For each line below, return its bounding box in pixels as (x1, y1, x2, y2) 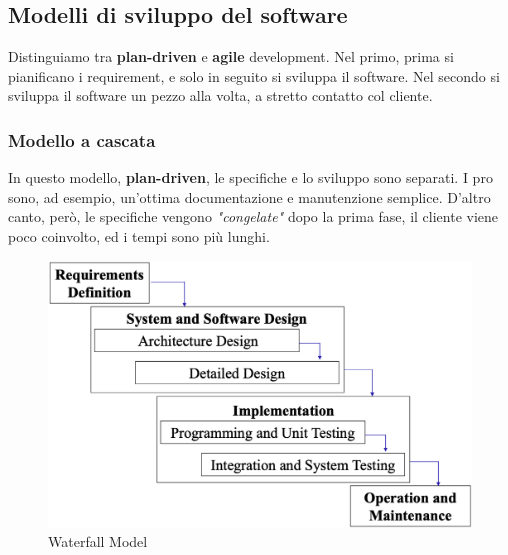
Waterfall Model (48, 531, 148, 552)
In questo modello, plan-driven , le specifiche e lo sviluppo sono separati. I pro (8, 167, 493, 188)
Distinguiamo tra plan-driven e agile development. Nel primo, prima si (8, 46, 454, 67)
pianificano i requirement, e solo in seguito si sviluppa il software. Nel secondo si (8, 65, 500, 86)
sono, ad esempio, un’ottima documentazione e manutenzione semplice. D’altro (8, 186, 491, 207)
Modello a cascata (8, 127, 156, 152)
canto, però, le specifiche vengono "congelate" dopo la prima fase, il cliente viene (8, 206, 499, 227)
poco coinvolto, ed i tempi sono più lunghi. (8, 225, 270, 246)
